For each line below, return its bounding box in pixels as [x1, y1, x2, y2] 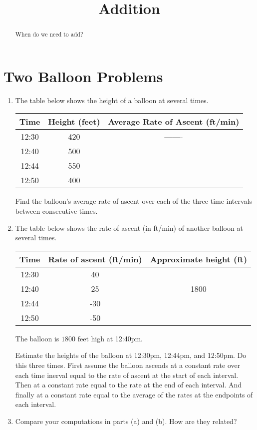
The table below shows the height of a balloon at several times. [15, 95, 209, 105]
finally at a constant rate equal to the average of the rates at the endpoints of [15, 389, 253, 399]
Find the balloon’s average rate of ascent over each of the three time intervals [15, 196, 253, 206]
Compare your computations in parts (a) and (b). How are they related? [15, 415, 237, 426]
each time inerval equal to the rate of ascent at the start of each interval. [15, 369, 239, 380]
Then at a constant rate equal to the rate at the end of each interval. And [15, 379, 242, 390]
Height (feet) [48, 116, 100, 128]
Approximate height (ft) [150, 253, 248, 265]
